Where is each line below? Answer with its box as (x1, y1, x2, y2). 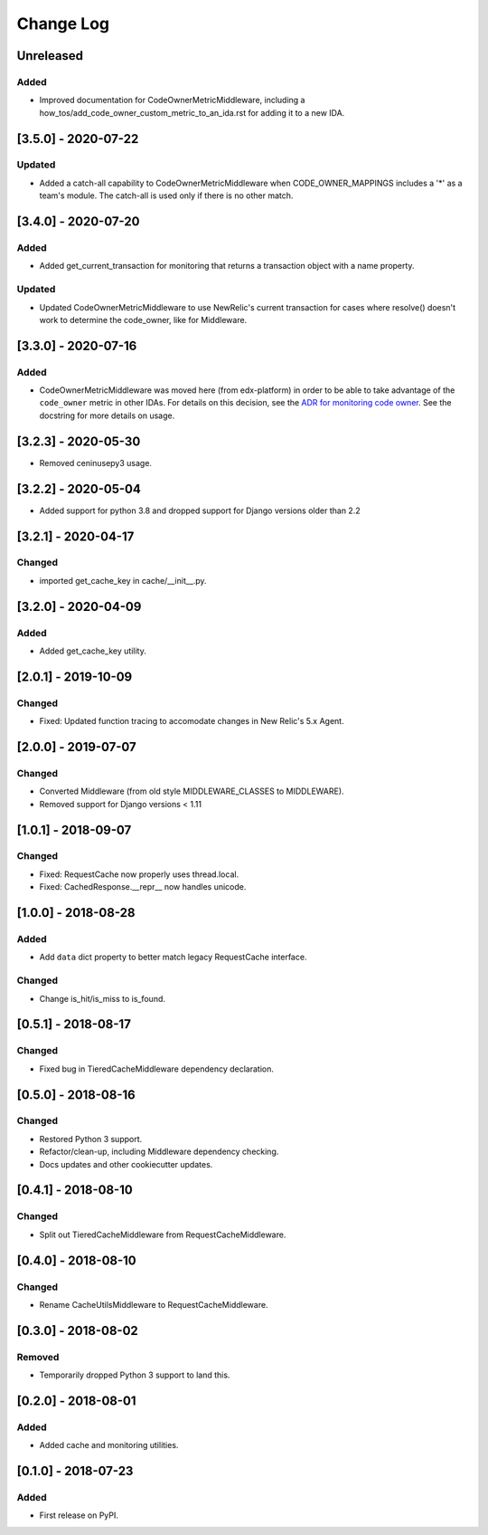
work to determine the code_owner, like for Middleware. (39, 314, 248, 325)
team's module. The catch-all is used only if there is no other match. (39, 190, 294, 201)
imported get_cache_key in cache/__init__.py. (39, 575, 207, 586)
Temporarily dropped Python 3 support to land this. (39, 1369, 230, 1380)
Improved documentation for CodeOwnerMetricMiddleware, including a (39, 95, 305, 106)
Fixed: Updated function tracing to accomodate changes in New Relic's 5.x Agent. (39, 716, 344, 727)
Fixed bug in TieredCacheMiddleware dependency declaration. (39, 1063, 275, 1074)
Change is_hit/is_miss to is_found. (39, 993, 166, 1004)
